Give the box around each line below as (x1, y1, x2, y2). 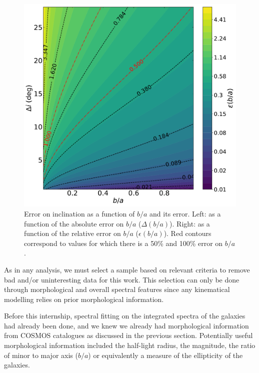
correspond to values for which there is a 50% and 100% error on (24, 237, 223, 248)
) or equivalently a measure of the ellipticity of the (88, 349, 243, 360)
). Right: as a (169, 218, 210, 228)
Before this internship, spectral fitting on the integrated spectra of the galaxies (4, 310, 245, 321)
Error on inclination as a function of (24, 208, 135, 218)
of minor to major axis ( (4, 349, 78, 360)
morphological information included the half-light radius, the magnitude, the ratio (4, 340, 255, 350)
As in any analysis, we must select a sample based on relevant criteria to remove (4, 264, 250, 274)
